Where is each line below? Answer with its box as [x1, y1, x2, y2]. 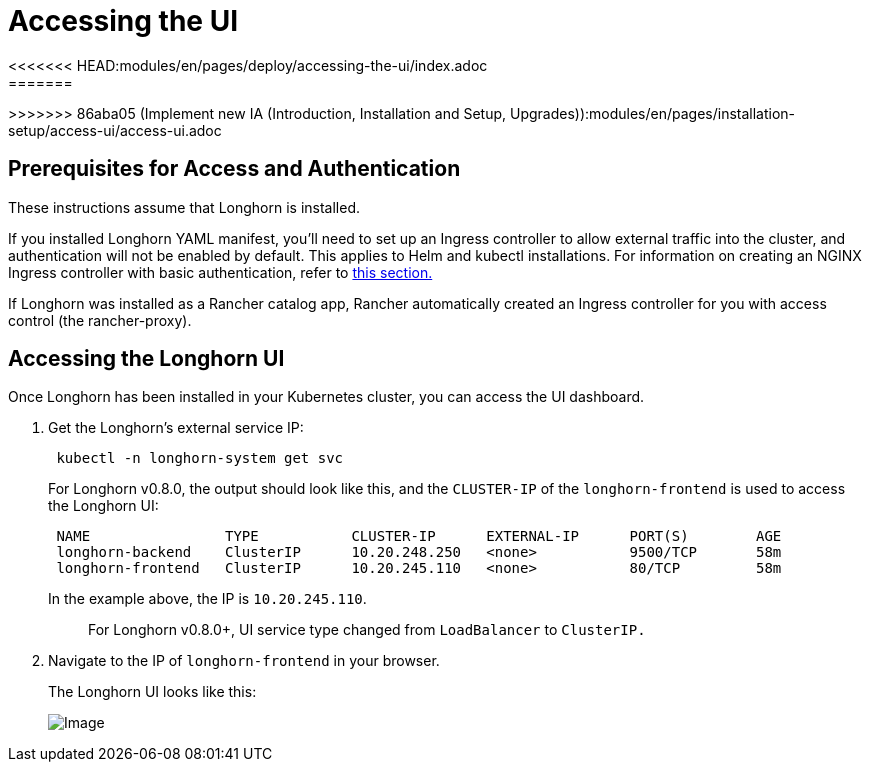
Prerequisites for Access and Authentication [8, 156, 461, 182]
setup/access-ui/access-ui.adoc [8, 121, 222, 139]
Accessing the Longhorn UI [8, 346, 285, 372]
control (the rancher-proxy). [8, 311, 192, 329]
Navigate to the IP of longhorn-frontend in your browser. [48, 652, 440, 670]
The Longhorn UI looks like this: [48, 683, 257, 701]
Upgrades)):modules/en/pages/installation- [509, 104, 796, 122]
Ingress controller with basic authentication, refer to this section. [8, 263, 433, 281]
